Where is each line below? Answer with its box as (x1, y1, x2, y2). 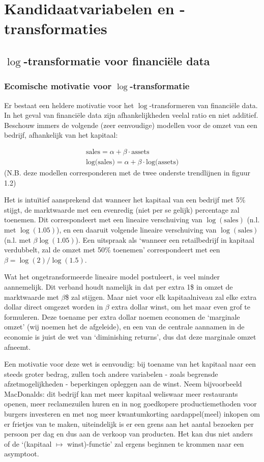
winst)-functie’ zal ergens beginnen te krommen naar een (67, 438, 244, 449)
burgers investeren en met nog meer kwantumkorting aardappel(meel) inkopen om (4, 408, 260, 419)
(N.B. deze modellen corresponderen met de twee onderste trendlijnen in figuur (4, 167, 250, 177)
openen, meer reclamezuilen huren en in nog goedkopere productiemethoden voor (4, 398, 257, 409)
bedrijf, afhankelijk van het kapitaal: (4, 130, 118, 140)
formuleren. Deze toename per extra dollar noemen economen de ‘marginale (4, 311, 240, 322)
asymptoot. (4, 448, 39, 459)
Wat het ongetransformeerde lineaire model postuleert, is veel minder (4, 271, 220, 282)
